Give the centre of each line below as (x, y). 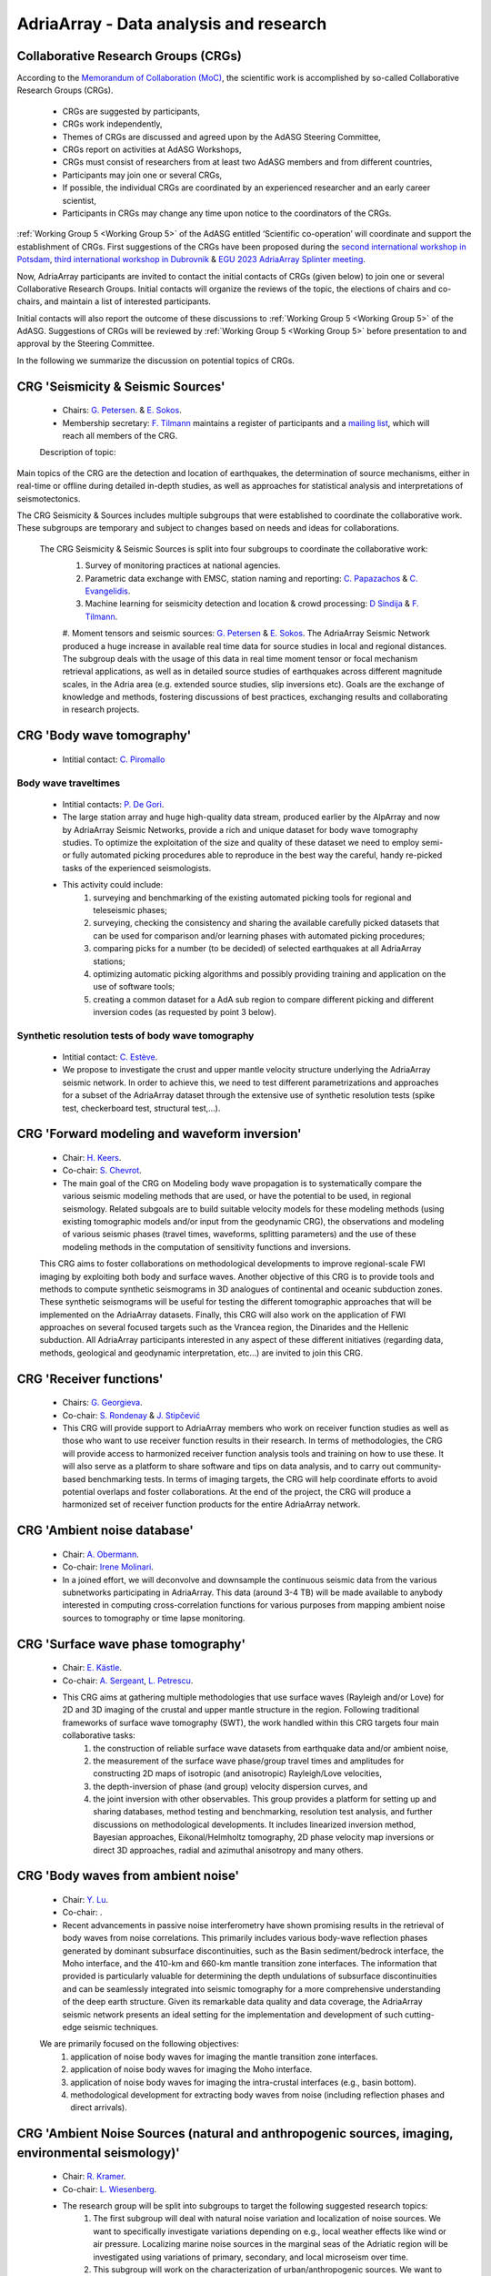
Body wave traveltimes (69, 783)
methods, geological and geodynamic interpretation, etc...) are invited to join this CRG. (201, 1353)
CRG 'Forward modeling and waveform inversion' (159, 1134)
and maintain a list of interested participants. (127, 301)
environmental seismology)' (99, 2153)
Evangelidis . (108, 591)
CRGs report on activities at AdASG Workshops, (152, 149)
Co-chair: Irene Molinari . (108, 1567)
